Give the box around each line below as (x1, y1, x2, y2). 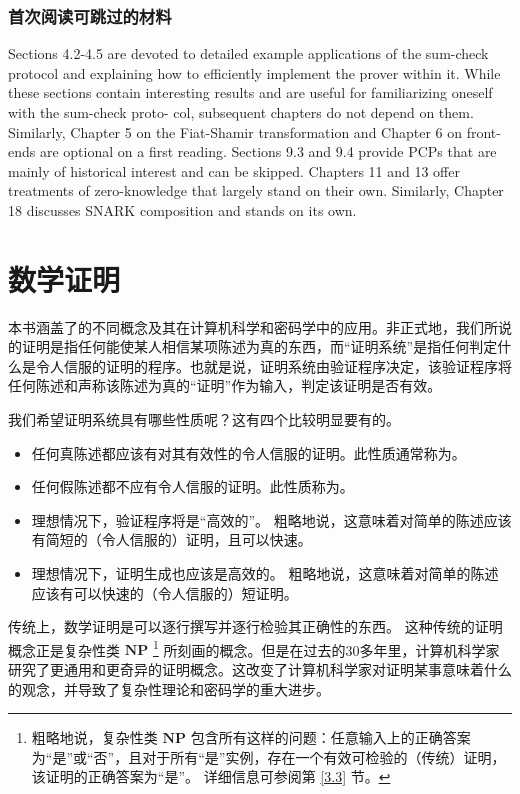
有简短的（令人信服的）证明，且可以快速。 (31, 529, 312, 550)
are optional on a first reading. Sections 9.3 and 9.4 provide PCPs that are (39, 141, 497, 162)
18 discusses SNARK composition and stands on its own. (8, 199, 357, 220)
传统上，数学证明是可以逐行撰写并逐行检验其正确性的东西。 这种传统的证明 (8, 616, 503, 637)
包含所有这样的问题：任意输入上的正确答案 (190, 727, 471, 748)
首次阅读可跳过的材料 (8, 3, 172, 28)
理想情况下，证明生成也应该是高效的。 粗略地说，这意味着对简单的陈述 (31, 563, 499, 584)
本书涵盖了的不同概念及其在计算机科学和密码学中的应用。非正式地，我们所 (8, 316, 498, 337)
